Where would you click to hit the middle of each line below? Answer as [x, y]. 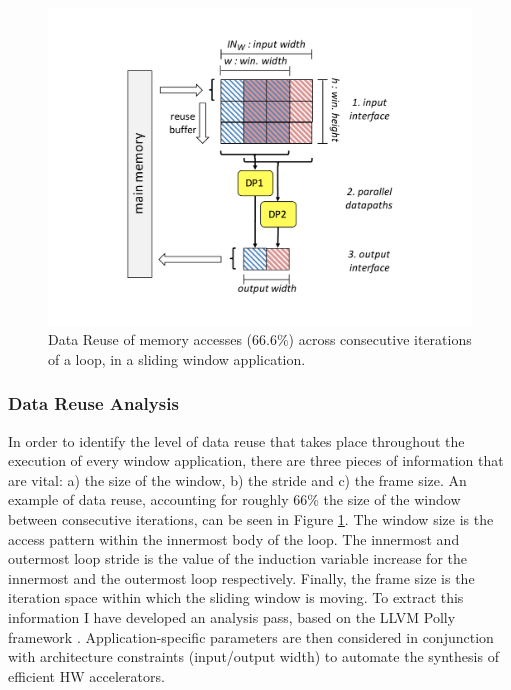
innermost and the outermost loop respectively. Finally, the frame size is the [241, 577]
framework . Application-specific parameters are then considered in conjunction [251, 636]
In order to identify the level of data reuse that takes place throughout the [236, 440]
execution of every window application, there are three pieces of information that [256, 460]
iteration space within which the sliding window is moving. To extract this [236, 597]
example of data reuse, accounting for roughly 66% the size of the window [234, 499]
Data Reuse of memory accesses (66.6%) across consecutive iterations [260, 339]
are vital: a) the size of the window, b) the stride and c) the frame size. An [237, 479]
